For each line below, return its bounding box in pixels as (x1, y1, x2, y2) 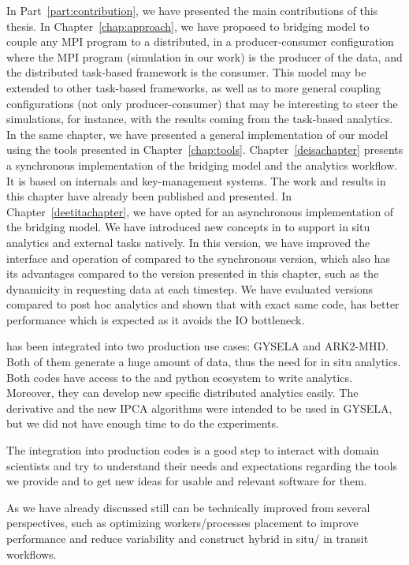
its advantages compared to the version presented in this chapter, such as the (6, 265, 379, 282)
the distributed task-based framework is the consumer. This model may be (6, 64, 366, 80)
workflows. (6, 545, 57, 562)
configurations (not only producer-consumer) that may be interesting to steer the (6, 95, 398, 111)
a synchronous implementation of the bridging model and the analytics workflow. (6, 156, 398, 173)
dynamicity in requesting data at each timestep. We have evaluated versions (6, 280, 374, 297)
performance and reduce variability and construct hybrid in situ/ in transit (6, 530, 369, 546)
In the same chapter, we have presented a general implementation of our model (6, 125, 389, 142)
